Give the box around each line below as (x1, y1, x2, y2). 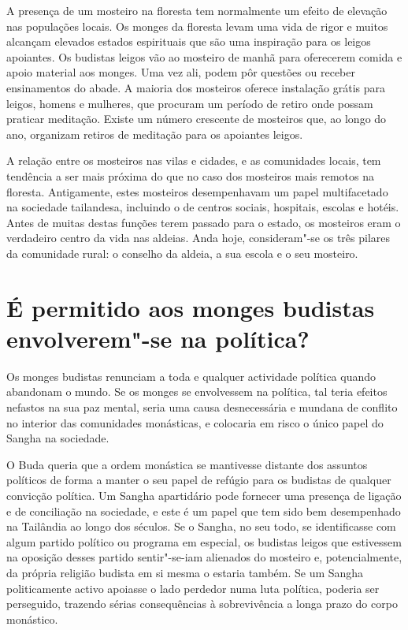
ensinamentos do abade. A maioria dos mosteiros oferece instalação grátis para (6, 79, 385, 95)
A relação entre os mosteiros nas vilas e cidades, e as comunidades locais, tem (6, 152, 381, 169)
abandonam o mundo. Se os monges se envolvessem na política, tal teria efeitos (6, 383, 388, 400)
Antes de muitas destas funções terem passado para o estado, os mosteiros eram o (6, 214, 401, 230)
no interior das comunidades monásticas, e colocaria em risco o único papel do (6, 414, 384, 431)
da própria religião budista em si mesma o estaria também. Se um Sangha (6, 564, 364, 580)
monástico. (6, 610, 58, 627)
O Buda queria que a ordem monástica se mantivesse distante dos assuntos (6, 456, 368, 472)
